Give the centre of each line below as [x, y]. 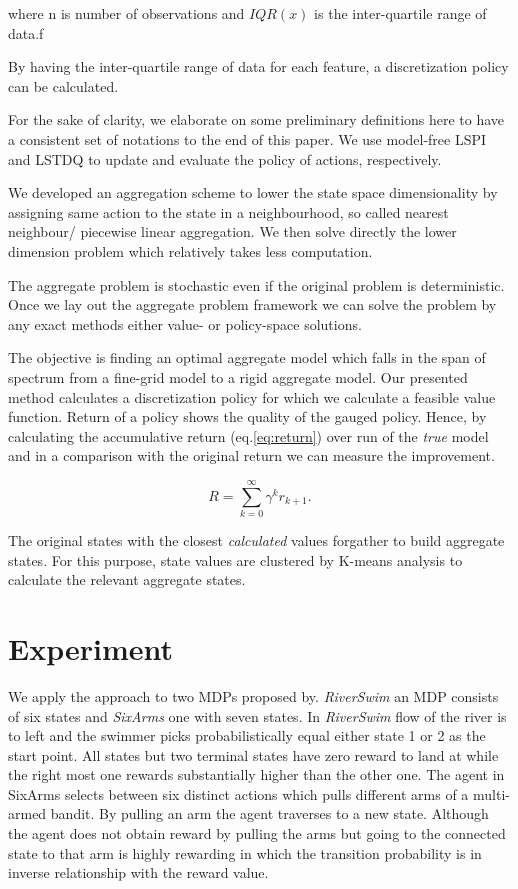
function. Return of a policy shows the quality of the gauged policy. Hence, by [247, 416]
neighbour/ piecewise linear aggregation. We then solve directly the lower [232, 231]
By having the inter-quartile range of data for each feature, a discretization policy [258, 66]
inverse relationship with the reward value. [138, 872]
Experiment [91, 647]
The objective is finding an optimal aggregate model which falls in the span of [247, 357]
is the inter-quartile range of [400, 13]
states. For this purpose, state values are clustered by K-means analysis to [235, 559]
